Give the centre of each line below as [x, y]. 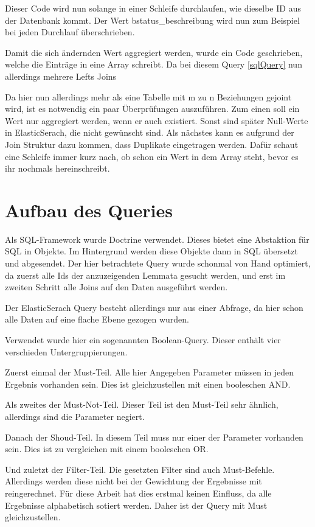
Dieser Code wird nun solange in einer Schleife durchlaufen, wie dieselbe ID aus [153, 8]
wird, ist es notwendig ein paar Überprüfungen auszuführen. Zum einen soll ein [152, 109]
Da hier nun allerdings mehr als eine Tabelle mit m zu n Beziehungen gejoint [148, 96]
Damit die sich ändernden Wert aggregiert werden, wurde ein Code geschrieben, [154, 52]
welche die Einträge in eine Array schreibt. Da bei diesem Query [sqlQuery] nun [154, 64]
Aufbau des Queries [89, 210]
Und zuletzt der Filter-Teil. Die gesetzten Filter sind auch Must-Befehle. [140, 469]
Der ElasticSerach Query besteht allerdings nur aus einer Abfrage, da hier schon [154, 307]
